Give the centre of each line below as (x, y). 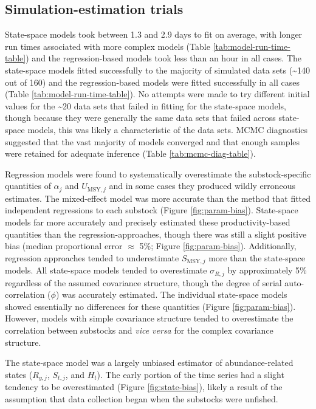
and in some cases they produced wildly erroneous (202, 186)
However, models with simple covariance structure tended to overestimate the (149, 318)
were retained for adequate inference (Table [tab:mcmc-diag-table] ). (130, 153)
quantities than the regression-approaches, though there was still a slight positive (156, 234)
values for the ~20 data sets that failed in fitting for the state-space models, (146, 105)
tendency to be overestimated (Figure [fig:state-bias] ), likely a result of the (144, 387)
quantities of (28, 186)
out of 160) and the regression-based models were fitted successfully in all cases (152, 82)
